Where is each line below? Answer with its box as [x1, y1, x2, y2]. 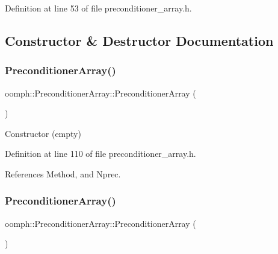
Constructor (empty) [5, 127, 81, 139]
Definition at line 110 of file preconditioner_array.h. [5, 147, 196, 160]
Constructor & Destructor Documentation [5, 31, 274, 49]
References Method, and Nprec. [5, 167, 121, 180]
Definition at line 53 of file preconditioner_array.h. [5, 2, 192, 14]
